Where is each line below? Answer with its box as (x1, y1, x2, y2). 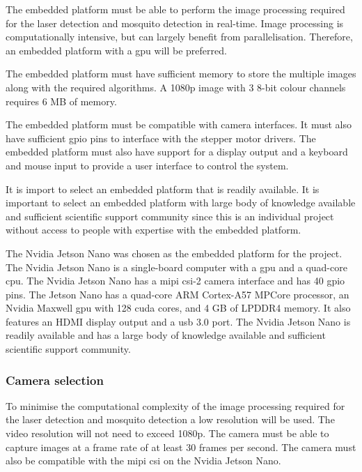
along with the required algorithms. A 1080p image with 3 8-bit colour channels (6, 79, 346, 94)
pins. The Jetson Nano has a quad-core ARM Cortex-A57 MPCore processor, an (6, 287, 349, 301)
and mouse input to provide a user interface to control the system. (6, 158, 289, 172)
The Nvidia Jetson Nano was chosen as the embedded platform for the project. (6, 245, 343, 260)
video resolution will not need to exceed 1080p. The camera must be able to (6, 426, 329, 441)
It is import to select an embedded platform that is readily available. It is (6, 181, 320, 196)
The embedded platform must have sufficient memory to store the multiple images (6, 66, 356, 81)
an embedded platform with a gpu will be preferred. (6, 43, 227, 57)
